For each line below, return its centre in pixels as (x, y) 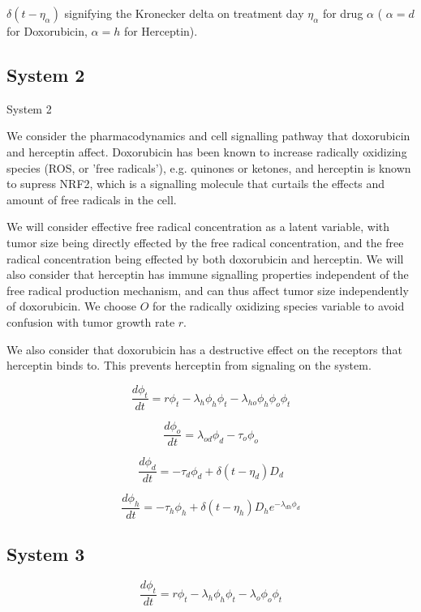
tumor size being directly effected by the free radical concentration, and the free (205, 242)
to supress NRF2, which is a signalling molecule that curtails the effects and (196, 184)
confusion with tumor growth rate (91, 321)
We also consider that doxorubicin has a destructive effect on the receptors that (204, 349)
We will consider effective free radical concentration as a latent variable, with (198, 227)
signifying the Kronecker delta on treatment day (184, 13)
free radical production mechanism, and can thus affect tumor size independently (208, 290)
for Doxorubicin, (47, 31)
